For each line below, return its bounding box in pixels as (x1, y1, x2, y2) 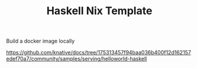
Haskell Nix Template (46, 4, 153, 18)
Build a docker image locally (6, 37, 75, 45)
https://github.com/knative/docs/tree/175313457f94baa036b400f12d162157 (6, 49, 191, 56)
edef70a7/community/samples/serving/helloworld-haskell (6, 55, 147, 63)
